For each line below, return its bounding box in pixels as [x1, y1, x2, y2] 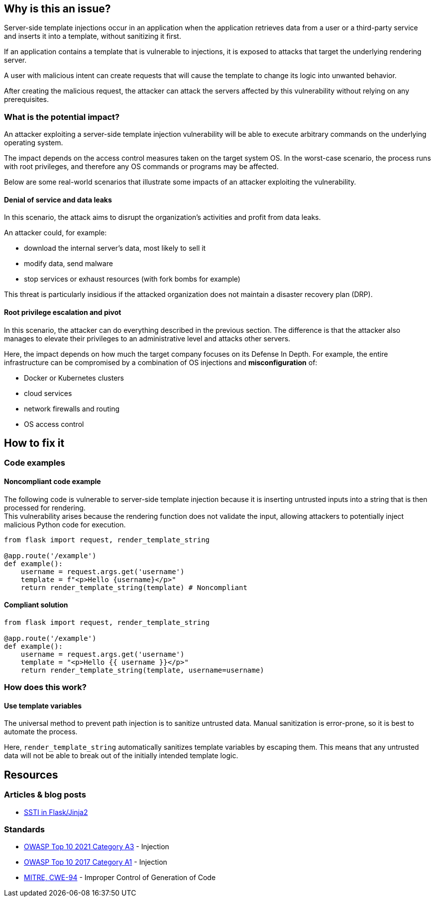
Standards [4, 824, 45, 835]
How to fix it [4, 437, 65, 450]
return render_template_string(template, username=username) [20, 666, 264, 674]
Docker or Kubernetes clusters [24, 373, 124, 382]
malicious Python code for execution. [4, 520, 126, 529]
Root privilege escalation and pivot [4, 308, 121, 316]
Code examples [4, 458, 66, 468]
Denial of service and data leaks [4, 195, 112, 204]
